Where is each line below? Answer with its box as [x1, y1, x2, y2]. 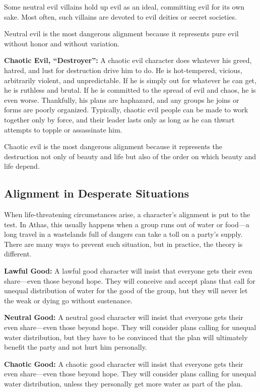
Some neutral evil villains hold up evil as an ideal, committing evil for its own [4, 2, 245, 12]
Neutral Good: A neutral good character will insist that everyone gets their [4, 312, 243, 322]
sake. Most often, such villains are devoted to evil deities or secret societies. [4, 11, 237, 22]
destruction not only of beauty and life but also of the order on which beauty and [4, 151, 256, 161]
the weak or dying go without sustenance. [4, 295, 133, 305]
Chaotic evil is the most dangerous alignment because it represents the [4, 141, 222, 152]
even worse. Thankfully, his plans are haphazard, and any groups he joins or [4, 94, 239, 105]
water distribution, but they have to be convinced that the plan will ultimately [4, 332, 248, 342]
